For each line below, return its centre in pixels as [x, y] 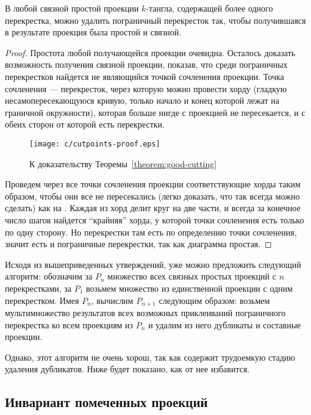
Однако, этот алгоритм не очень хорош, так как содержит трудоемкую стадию [150, 357]
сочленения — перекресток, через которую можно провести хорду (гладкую [146, 88]
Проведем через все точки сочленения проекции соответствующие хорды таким [153, 184]
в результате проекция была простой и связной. [93, 32]
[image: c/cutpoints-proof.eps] [95, 144]
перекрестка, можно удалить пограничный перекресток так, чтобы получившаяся [155, 20]
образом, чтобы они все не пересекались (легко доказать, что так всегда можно [152, 196]
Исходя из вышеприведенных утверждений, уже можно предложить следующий [153, 264]
